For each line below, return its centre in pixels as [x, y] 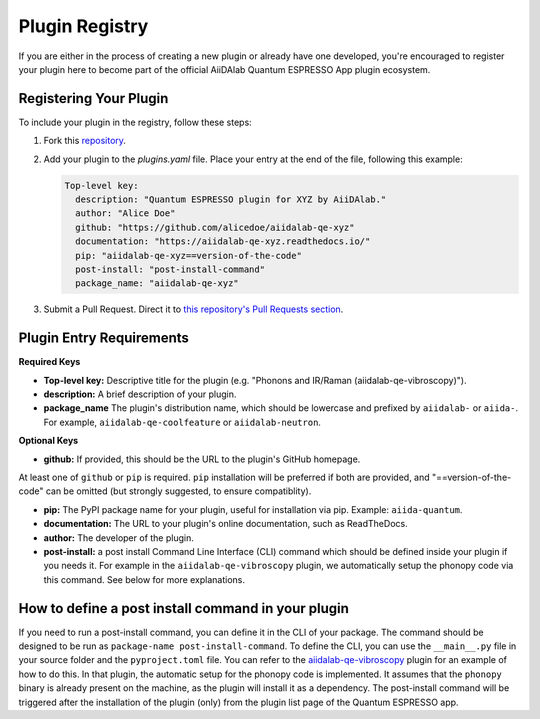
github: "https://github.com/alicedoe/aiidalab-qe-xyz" [215, 227]
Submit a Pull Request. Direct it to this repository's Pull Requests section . [193, 309]
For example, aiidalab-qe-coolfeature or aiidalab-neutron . [182, 422]
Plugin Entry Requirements [104, 338]
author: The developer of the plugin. [118, 537]
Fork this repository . [85, 141]
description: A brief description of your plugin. [140, 394]
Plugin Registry [83, 26]
